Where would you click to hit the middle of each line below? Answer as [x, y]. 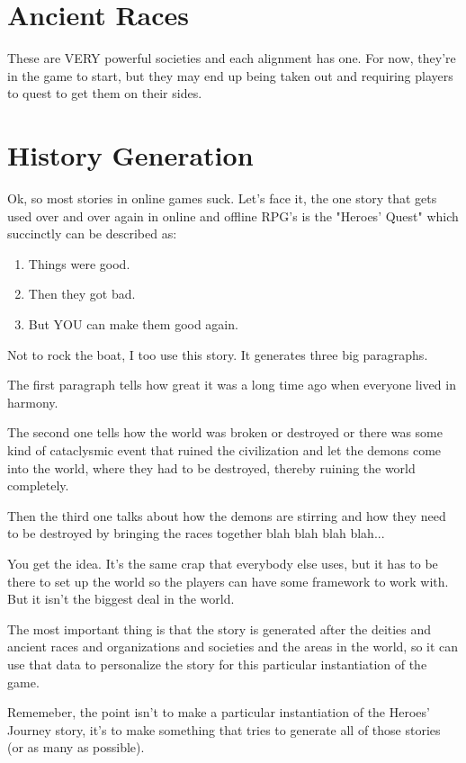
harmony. [33, 402]
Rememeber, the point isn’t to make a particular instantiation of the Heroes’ [219, 712]
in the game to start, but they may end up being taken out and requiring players [230, 75]
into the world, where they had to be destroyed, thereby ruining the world [211, 467]
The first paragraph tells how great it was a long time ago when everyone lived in [232, 385]
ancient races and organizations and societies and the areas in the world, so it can [233, 646]
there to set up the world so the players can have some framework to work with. [228, 581]
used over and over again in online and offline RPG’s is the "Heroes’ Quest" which [233, 215]
